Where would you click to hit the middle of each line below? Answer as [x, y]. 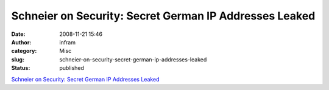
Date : [18, 34]
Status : [21, 68]
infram [68, 42]
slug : [18, 59]
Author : [21, 42]
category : [24, 51]
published [72, 68]
